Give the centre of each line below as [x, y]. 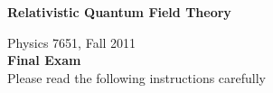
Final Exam [44, 60]
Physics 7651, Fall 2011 [72, 42]
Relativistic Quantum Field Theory [119, 12]
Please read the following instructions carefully [137, 77]
